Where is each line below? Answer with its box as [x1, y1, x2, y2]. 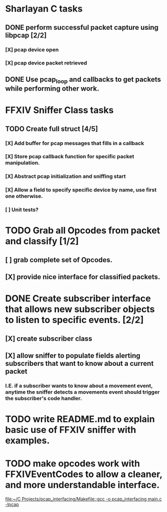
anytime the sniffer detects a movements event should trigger [5, 389, 160, 396]
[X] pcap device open [5, 46, 59, 53]
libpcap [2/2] [5, 31, 47, 39]
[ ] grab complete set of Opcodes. [5, 255, 113, 264]
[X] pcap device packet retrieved [5, 59, 87, 67]
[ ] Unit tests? [5, 206, 39, 213]
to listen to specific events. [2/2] [5, 314, 144, 326]
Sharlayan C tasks [5, 3, 83, 15]
